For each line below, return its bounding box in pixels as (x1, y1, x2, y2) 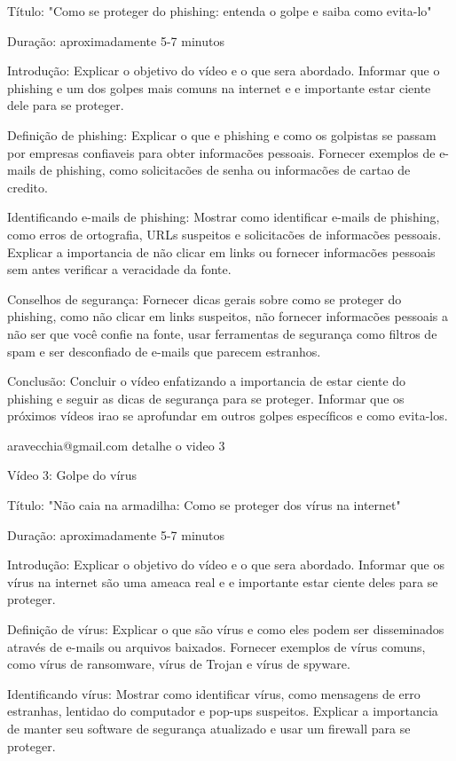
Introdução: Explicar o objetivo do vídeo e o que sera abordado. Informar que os (7, 555, 444, 574)
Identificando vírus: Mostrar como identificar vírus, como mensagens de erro (7, 684, 421, 702)
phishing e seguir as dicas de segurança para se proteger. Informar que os (7, 388, 405, 407)
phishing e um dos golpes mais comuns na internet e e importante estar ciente (7, 78, 431, 97)
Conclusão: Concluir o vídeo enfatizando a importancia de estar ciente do (7, 372, 406, 390)
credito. (7, 177, 48, 196)
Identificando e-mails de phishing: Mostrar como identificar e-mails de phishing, (7, 208, 440, 226)
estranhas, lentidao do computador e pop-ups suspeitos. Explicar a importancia (7, 702, 438, 720)
